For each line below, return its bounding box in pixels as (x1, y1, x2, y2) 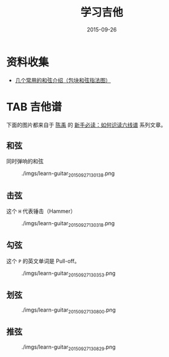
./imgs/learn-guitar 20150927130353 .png (21, 269, 116, 278)
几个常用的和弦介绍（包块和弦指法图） (15, 76, 111, 84)
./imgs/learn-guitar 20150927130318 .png (21, 220, 115, 228)
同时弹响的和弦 (6, 158, 44, 165)
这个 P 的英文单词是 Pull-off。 (6, 257, 80, 264)
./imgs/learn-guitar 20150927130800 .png (21, 306, 116, 315)
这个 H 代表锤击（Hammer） (6, 208, 76, 215)
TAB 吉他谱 (6, 100, 62, 114)
